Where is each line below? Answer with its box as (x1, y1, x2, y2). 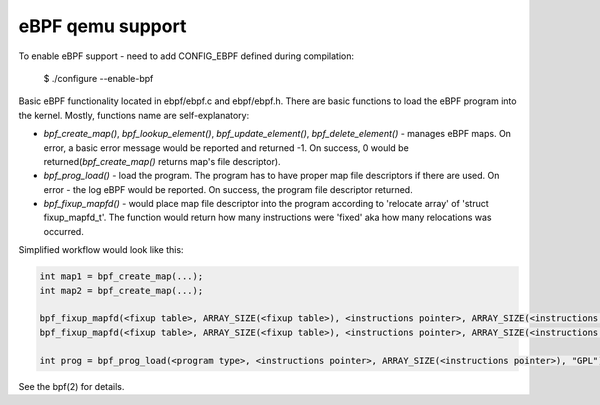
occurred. (43, 225, 84, 237)
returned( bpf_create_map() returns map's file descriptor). (43, 155, 281, 167)
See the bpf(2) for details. (18, 380, 125, 392)
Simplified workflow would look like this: (18, 244, 184, 256)
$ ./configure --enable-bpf (43, 72, 154, 84)
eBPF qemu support (18, 15, 187, 37)
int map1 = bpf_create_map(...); (39, 271, 204, 282)
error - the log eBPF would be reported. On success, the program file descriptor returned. (43, 183, 414, 195)
